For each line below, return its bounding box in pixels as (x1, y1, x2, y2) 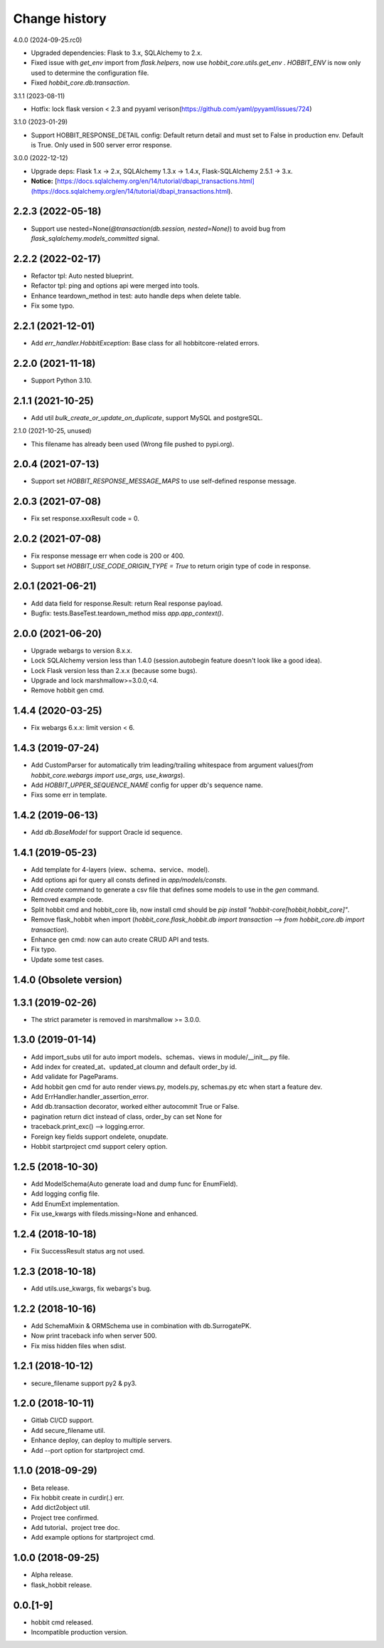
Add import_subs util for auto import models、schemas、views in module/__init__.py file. (31, 1053, 290, 1061)
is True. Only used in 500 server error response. (31, 141, 172, 150)
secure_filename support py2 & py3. (31, 1379, 137, 1387)
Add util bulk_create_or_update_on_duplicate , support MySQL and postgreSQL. (31, 413, 263, 422)
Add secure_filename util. (31, 1426, 106, 1434)
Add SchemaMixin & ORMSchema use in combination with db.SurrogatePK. (31, 1321, 252, 1330)
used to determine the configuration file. (31, 68, 149, 77)
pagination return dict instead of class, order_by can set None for (31, 1112, 223, 1121)
